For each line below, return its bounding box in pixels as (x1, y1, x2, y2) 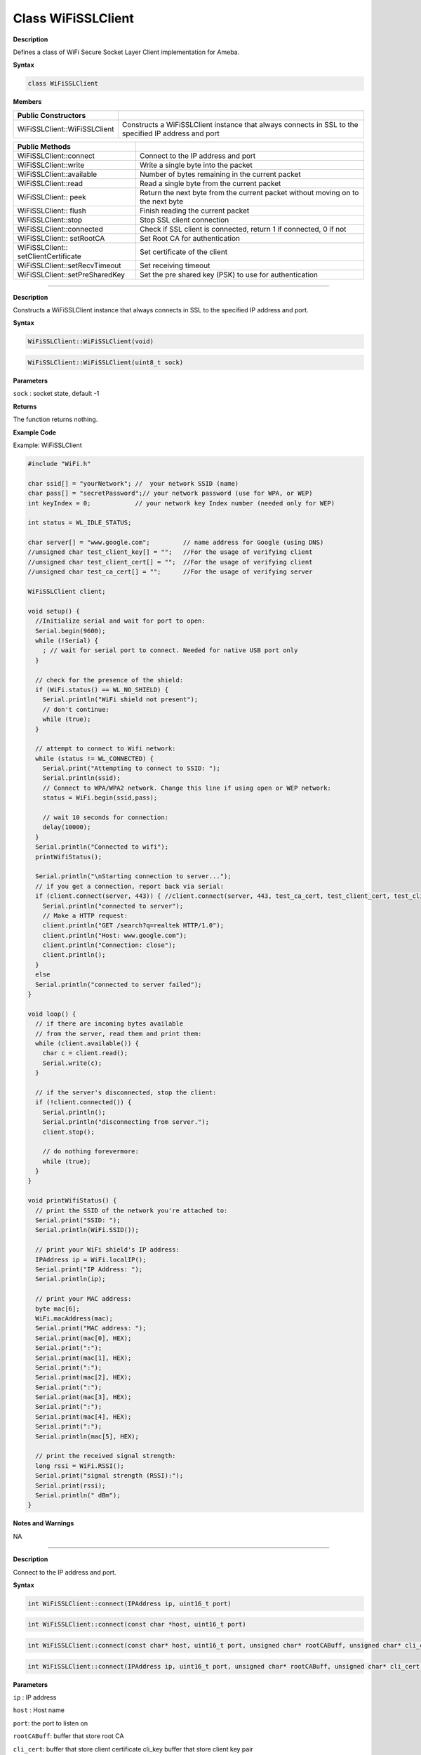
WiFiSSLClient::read (17, 178, 83, 188)
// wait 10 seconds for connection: (42, 814, 168, 821)
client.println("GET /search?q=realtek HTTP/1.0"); (42, 922, 225, 929)
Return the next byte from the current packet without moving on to (139, 187, 359, 197)
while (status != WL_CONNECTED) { (35, 755, 154, 762)
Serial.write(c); (42, 1059, 102, 1067)
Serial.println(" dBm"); (35, 1491, 121, 1499)
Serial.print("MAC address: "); (35, 1324, 147, 1332)
